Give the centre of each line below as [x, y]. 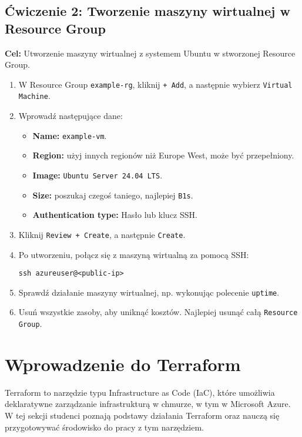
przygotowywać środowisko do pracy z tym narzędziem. [104, 427]
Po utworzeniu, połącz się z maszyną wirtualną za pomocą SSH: [134, 254]
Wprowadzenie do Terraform [123, 364]
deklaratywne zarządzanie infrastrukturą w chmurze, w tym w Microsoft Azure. [148, 404]
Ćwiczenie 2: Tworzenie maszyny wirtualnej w [147, 11]
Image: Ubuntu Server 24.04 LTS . [98, 175]
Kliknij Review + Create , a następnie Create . [102, 234]
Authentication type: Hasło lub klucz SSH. [115, 215]
